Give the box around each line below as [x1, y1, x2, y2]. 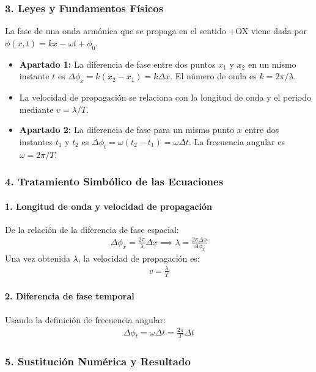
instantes [19, 135, 53, 148]
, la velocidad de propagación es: [78, 251, 200, 264]
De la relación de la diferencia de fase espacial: [5, 223, 179, 235]
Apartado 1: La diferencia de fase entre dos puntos [19, 57, 216, 70]
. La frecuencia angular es [188, 135, 285, 148]
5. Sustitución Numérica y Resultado [5, 354, 191, 369]
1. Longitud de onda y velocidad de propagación [5, 199, 212, 212]
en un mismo [248, 57, 296, 70]
